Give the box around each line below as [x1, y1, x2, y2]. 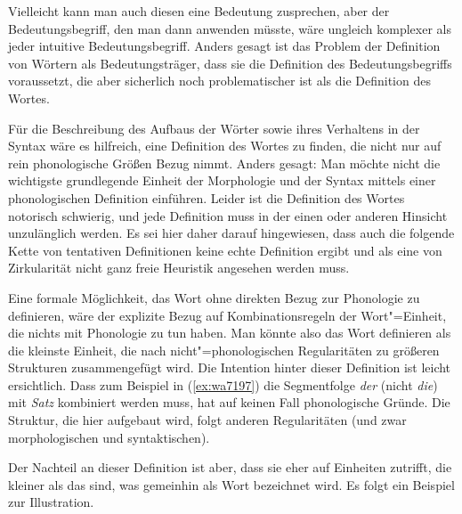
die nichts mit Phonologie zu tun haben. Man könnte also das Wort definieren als [8, 323, 451, 342]
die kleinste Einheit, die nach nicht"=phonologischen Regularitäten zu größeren [8, 340, 440, 359]
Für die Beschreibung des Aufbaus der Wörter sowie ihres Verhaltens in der [8, 118, 420, 137]
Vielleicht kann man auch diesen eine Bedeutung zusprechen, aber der [8, 2, 390, 20]
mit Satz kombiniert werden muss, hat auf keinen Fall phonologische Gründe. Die [8, 393, 450, 412]
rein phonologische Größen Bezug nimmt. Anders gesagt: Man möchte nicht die [8, 153, 441, 172]
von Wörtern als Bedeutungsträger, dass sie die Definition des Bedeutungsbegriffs [8, 53, 452, 72]
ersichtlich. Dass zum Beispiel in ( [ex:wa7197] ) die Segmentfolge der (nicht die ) [8, 375, 438, 394]
